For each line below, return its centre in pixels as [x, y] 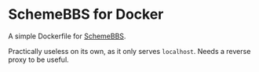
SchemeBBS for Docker [86, 14]
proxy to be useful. [38, 59]
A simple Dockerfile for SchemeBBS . [67, 36]
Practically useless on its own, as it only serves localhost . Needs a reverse [129, 51]
